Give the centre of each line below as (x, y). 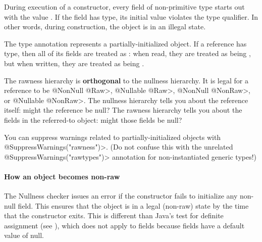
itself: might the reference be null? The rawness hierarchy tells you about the (123, 110)
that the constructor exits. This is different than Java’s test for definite (114, 215)
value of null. (24, 235)
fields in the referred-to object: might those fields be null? (93, 119)
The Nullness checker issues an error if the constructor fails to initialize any (121, 196)
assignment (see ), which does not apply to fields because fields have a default (124, 225)
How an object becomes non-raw (62, 176)
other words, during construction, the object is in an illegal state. (105, 27)
